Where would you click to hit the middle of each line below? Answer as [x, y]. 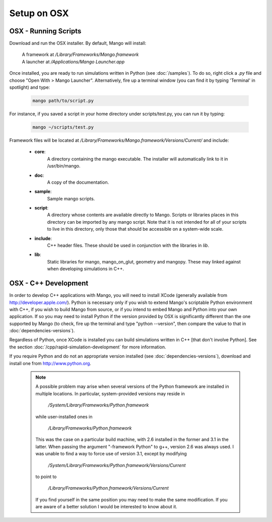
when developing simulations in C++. [86, 269]
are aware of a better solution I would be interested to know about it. [106, 507]
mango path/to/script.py [63, 101]
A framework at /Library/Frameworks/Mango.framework [80, 55]
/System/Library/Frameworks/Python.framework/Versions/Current [117, 465]
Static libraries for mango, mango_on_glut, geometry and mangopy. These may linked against [144, 262]
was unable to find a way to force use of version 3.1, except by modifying [111, 454]
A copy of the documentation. [78, 182]
